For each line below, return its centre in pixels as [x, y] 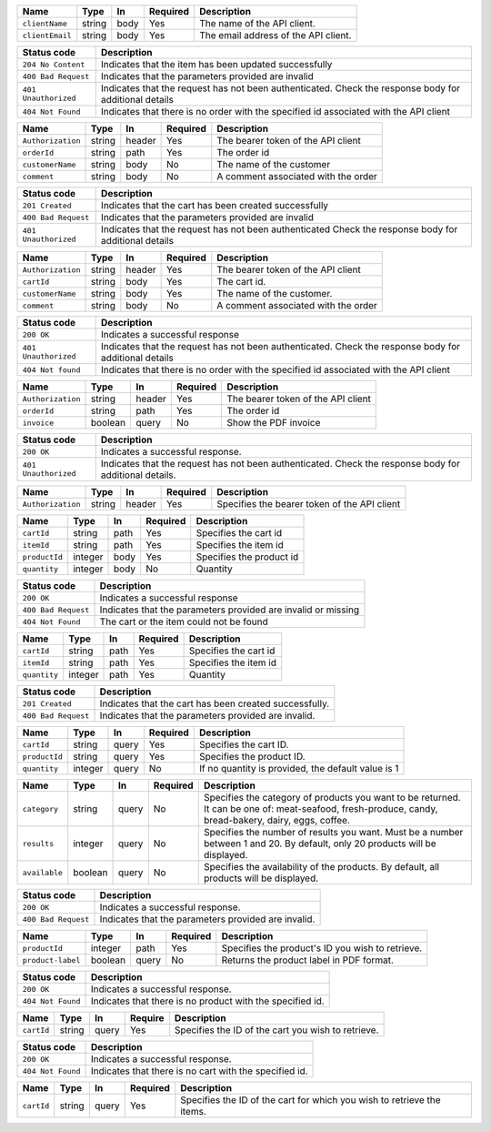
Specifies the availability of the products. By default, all [321, 867]
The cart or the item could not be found [184, 622]
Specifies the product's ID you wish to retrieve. [322, 948]
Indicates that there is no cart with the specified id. [199, 1071]
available [43, 872]
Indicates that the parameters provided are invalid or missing [230, 610]
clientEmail [47, 35]
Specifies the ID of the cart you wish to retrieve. [276, 1030]
